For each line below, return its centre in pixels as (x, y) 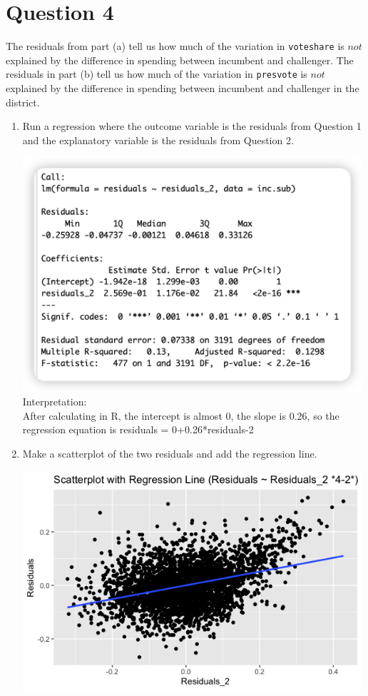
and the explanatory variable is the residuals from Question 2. (158, 140)
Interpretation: (55, 402)
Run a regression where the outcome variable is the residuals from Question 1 (192, 126)
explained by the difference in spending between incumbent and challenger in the (183, 88)
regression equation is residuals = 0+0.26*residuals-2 (138, 429)
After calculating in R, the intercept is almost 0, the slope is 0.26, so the (181, 415)
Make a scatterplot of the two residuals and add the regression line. (170, 453)
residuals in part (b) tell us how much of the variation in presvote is (157, 74)
